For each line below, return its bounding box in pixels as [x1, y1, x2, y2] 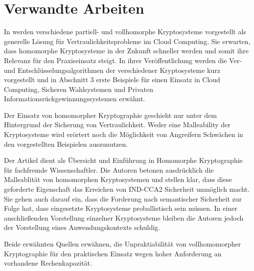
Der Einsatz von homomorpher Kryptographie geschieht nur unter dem [4, 110, 217, 120]
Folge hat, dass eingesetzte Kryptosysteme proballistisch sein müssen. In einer [4, 203, 237, 213]
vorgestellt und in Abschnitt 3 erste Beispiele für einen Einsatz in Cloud [4, 74, 220, 85]
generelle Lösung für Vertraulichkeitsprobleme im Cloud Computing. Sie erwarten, [4, 36, 251, 46]
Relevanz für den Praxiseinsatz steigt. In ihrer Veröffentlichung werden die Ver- [4, 55, 242, 65]
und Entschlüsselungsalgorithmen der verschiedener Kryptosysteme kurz [4, 65, 220, 75]
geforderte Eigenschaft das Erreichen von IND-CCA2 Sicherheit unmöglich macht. [4, 184, 250, 194]
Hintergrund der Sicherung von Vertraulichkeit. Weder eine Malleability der [4, 119, 231, 130]
